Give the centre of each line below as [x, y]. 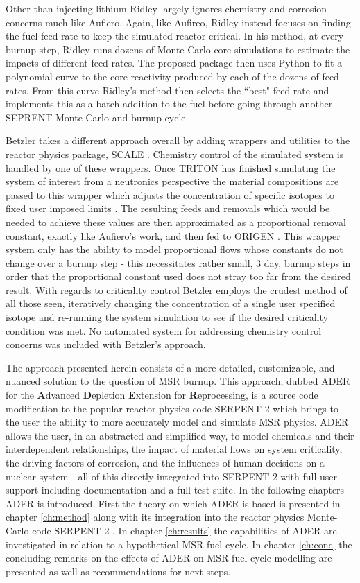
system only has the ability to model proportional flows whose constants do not [174, 249]
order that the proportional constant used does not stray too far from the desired [178, 276]
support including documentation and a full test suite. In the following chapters [175, 490]
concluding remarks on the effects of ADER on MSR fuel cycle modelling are [169, 558]
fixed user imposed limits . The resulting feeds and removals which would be [168, 208]
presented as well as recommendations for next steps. [118, 571]
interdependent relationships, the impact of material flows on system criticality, [174, 449]
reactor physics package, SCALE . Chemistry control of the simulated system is [175, 154]
